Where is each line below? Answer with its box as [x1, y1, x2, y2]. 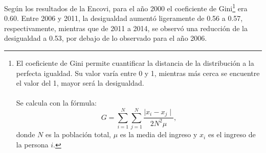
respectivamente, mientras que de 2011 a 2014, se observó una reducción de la [4, 22, 248, 33]
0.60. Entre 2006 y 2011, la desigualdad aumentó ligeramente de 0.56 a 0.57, [4, 13, 243, 23]
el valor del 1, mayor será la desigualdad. [16, 78, 144, 88]
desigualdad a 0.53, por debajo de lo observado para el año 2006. [4, 33, 207, 43]
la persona [16, 139, 49, 149]
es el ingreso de [208, 129, 256, 140]
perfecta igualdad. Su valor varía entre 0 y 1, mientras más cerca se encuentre [16, 67, 260, 78]
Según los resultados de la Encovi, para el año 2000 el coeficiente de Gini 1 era [4, 2, 248, 13]
